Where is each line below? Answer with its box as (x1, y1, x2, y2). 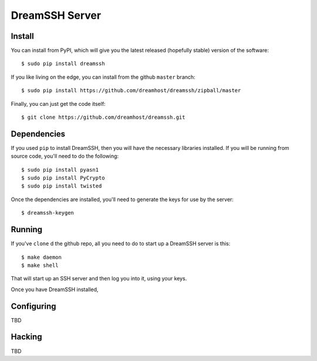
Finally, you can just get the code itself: (11, 100, 106, 107)
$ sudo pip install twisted (21, 183, 102, 189)
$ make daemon (21, 253, 62, 260)
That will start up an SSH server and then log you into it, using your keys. (11, 275, 187, 282)
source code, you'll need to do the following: (11, 153, 119, 160)
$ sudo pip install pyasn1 (21, 166, 99, 173)
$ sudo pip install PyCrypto (21, 175, 105, 182)
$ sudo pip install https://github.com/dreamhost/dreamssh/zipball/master (21, 87, 241, 94)
